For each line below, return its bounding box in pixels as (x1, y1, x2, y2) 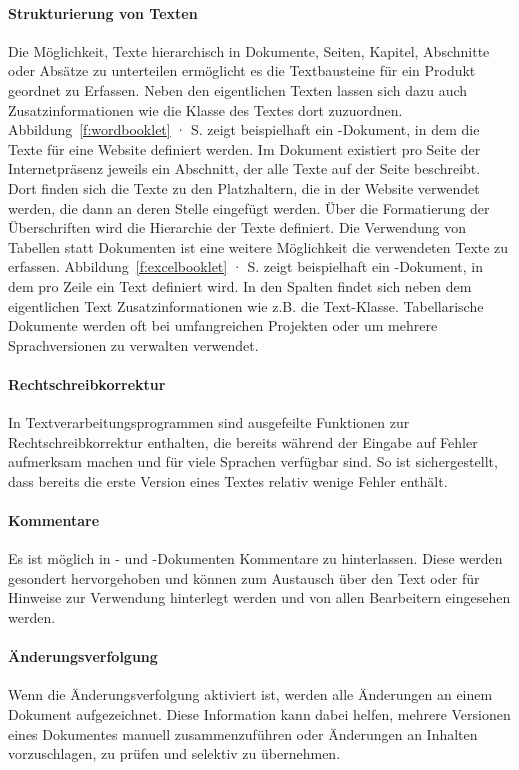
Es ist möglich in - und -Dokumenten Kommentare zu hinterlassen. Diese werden (8, 548, 503, 569)
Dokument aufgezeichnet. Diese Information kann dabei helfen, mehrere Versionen (8, 704, 511, 725)
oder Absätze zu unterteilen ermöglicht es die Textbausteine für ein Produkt (8, 60, 476, 81)
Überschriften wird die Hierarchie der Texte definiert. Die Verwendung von (8, 217, 466, 238)
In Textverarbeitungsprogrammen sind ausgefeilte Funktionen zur (8, 412, 410, 433)
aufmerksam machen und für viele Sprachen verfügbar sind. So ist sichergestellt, (8, 451, 498, 472)
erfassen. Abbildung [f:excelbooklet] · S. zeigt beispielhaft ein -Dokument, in (8, 256, 483, 277)
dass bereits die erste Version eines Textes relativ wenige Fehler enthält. (8, 470, 448, 491)
